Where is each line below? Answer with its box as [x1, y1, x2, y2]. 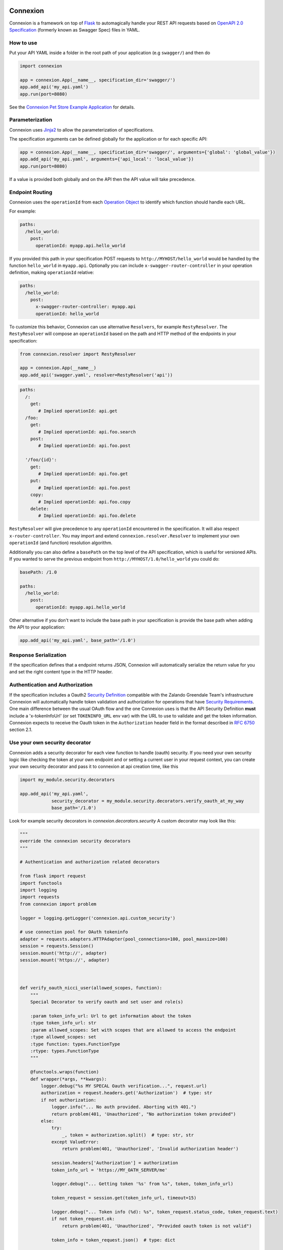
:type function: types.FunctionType [30, 1041, 120, 1047]
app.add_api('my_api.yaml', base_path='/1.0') [19, 637, 136, 643]
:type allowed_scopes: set [30, 1034, 97, 1040]
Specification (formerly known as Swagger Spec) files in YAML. [9, 26, 140, 32]
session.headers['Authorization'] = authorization [51, 1160, 178, 1166]
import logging [19, 887, 57, 893]
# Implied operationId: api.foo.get [38, 471, 128, 477]
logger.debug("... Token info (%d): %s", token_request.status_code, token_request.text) [51, 1209, 278, 1214]
